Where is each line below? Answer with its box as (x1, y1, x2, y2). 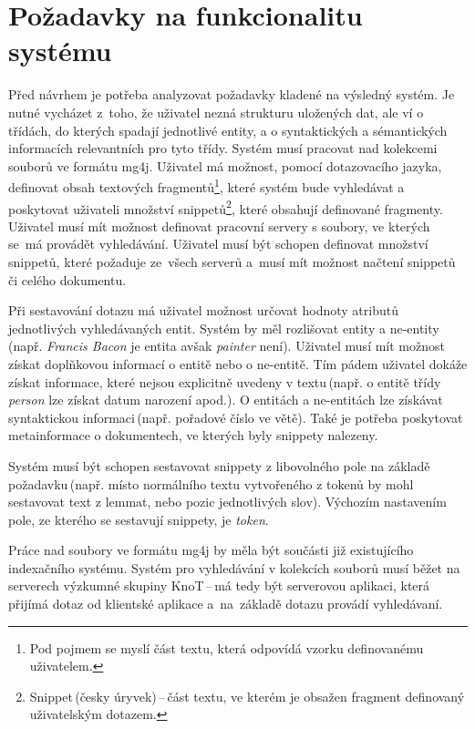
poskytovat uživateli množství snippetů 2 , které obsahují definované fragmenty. (8, 196, 443, 218)
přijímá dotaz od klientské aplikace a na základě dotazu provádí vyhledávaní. (8, 594, 443, 613)
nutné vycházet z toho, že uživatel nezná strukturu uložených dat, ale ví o (8, 102, 424, 121)
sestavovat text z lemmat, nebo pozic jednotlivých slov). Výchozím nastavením (8, 492, 447, 511)
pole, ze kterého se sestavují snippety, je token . (8, 509, 269, 529)
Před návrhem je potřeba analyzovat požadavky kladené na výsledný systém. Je (8, 85, 455, 104)
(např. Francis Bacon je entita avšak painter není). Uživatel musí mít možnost (8, 336, 445, 355)
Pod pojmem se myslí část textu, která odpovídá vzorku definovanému (29, 638, 424, 657)
